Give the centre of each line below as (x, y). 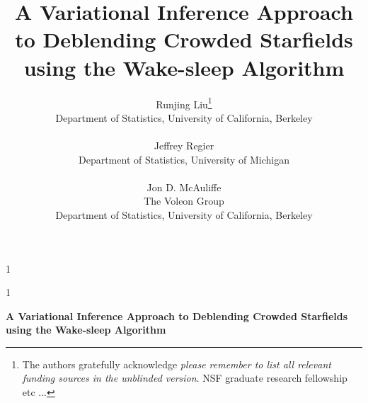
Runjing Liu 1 (184, 103)
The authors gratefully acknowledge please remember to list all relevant (177, 364)
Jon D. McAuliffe (184, 187)
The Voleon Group (184, 201)
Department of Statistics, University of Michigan (184, 159)
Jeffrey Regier (184, 145)
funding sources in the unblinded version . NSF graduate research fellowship (185, 378)
